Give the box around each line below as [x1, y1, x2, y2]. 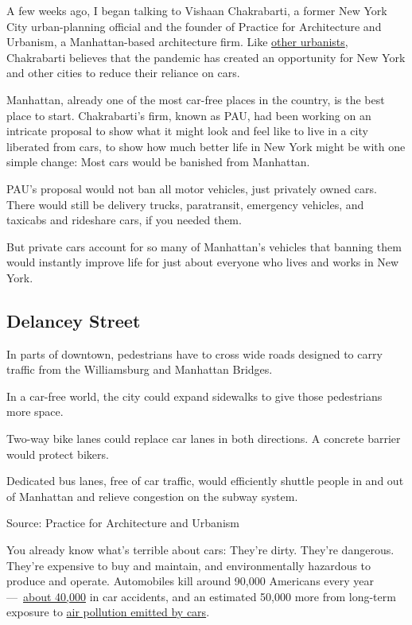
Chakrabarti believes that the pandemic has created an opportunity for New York [6, 49, 406, 65]
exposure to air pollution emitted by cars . [6, 604, 210, 620]
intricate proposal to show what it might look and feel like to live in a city [6, 122, 368, 139]
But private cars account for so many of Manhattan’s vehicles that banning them [6, 238, 402, 254]
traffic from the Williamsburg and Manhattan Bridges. [6, 361, 273, 378]
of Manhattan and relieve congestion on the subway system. [6, 487, 298, 504]
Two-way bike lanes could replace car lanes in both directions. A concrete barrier [6, 430, 401, 447]
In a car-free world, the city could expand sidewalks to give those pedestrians [6, 387, 383, 404]
